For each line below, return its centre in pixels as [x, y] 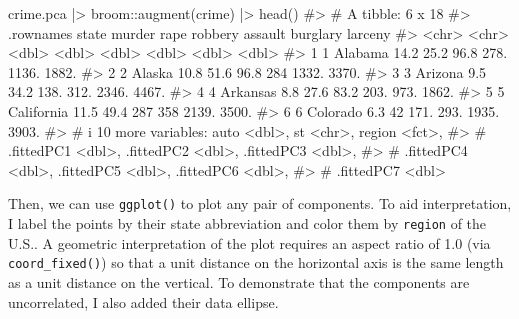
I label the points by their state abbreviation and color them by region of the [247, 223]
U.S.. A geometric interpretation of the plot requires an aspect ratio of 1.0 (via [249, 242]
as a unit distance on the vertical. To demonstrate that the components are [239, 281]
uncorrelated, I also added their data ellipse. [143, 301]
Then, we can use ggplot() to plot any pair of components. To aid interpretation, [260, 203]
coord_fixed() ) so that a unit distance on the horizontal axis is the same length [256, 262]
